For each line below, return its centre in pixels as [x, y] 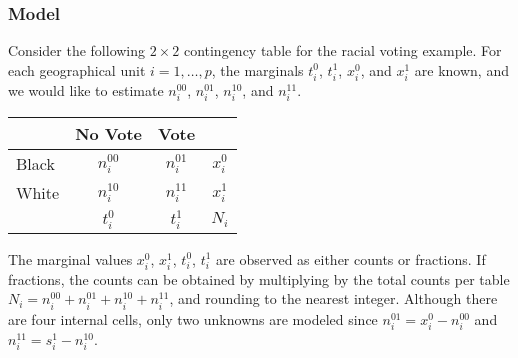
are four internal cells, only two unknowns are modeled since [193, 318]
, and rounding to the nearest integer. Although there [333, 298]
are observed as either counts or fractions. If [351, 258]
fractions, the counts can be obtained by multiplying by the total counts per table [259, 278]
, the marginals [257, 69]
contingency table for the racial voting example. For [342, 50]
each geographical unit [77, 69]
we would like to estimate [86, 89]
